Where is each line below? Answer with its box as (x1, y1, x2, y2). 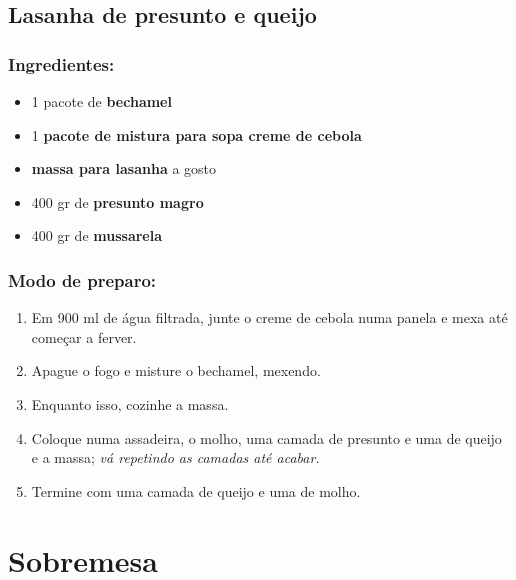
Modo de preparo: (8, 267, 157, 292)
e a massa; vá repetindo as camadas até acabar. (31, 447, 320, 468)
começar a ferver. (31, 326, 137, 347)
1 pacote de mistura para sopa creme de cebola (31, 124, 362, 145)
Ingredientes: (8, 51, 115, 76)
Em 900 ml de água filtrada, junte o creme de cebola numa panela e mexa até (31, 307, 508, 328)
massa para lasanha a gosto (31, 158, 217, 179)
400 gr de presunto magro (31, 191, 204, 212)
